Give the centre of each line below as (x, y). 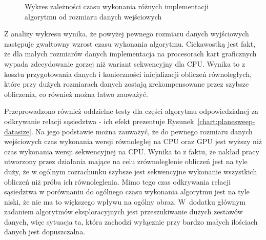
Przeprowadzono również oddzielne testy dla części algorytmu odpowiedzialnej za (131, 111)
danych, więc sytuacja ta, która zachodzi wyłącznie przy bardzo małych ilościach (131, 221)
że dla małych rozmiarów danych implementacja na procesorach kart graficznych (130, 54)
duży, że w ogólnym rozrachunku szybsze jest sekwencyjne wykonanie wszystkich (131, 171)
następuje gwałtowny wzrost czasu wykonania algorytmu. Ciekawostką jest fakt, (130, 43)
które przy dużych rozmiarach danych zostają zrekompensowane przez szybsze (127, 84)
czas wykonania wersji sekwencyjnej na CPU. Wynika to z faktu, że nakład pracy (132, 151)
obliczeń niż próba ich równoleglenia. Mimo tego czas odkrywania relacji (118, 181)
